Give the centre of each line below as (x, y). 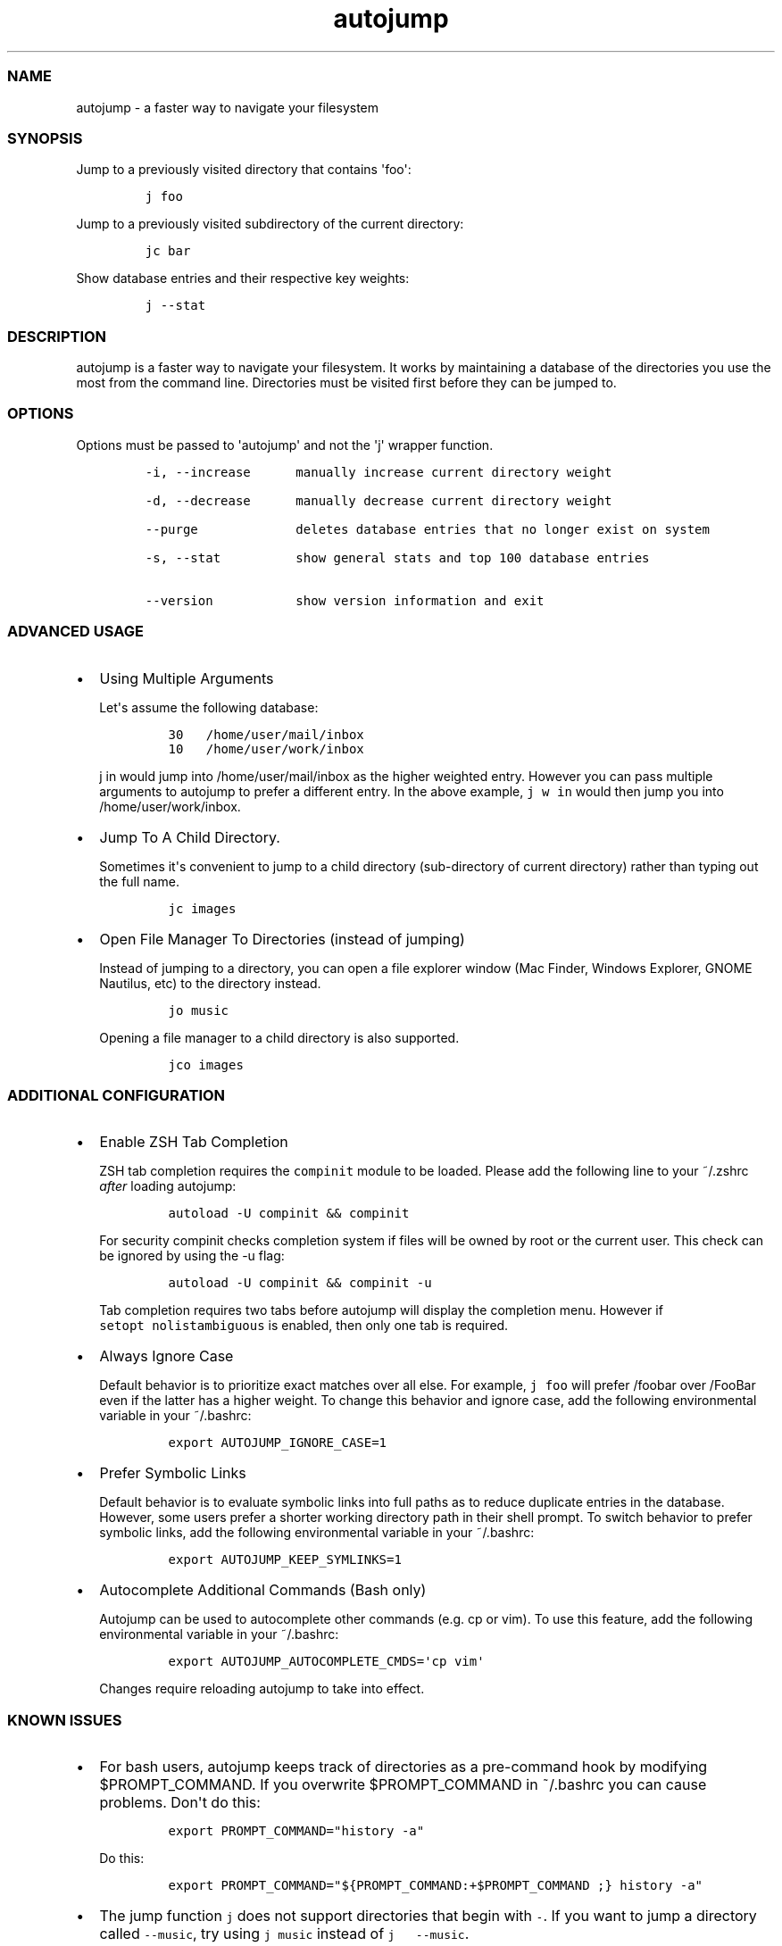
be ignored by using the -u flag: (192, 1256)
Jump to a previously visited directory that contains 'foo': (244, 170)
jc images (202, 908)
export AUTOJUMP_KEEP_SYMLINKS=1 (285, 1560)
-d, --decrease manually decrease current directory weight (379, 500)
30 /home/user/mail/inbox (266, 734)
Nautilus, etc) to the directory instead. (210, 983)
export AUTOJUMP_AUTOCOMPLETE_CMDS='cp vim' (326, 1662)
